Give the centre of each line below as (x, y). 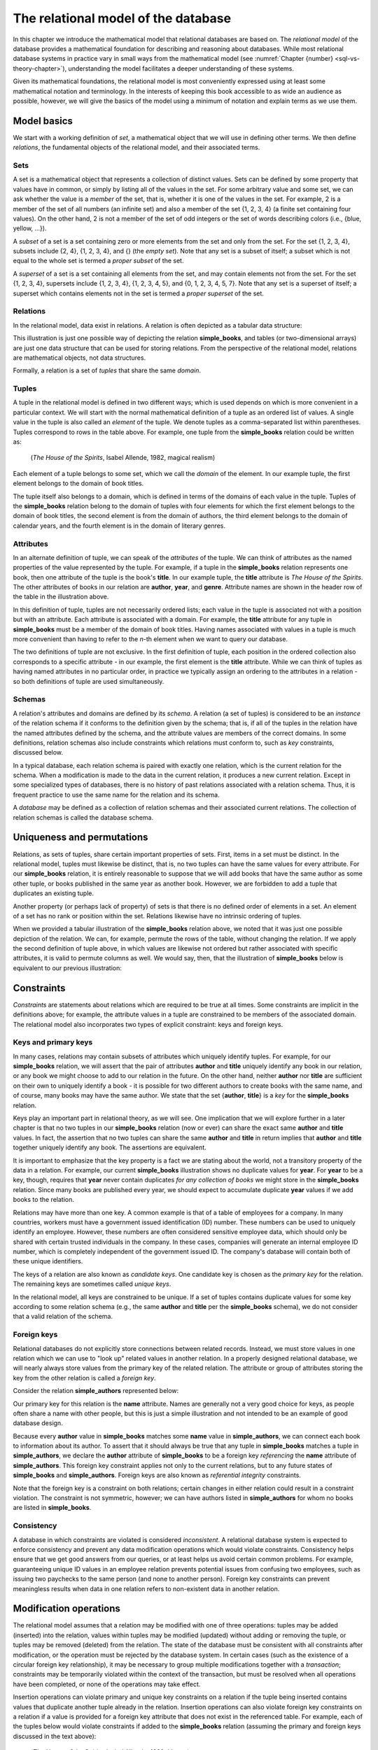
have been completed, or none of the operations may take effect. (107, 1684)
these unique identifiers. (48, 1261)
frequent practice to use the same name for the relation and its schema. (116, 794)
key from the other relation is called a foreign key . (85, 1378)
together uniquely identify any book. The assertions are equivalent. (110, 1147)
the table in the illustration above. (61, 597)
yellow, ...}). (30, 228)
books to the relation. (44, 1200)
